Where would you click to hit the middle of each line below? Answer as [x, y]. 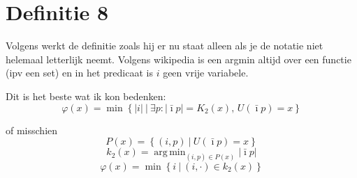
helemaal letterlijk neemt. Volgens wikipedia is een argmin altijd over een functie [178, 59]
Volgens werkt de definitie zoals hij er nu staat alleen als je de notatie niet [165, 46]
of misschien [32, 130]
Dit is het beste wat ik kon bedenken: [86, 96]
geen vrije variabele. [206, 73]
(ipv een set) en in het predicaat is [79, 73]
